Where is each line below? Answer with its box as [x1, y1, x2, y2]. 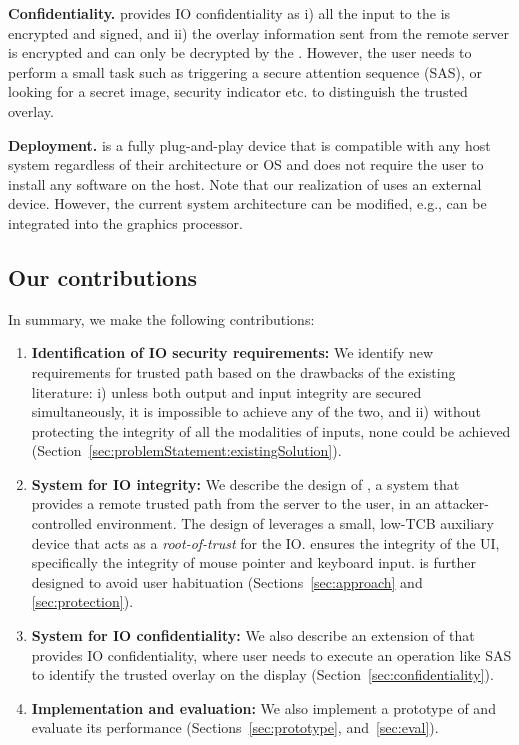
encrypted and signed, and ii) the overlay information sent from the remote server [8, 22, 510, 43]
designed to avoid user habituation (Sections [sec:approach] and [31, 571, 423, 592]
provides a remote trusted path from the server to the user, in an [31, 493, 431, 514]
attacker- [434, 493, 489, 514]
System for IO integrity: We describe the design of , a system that [31, 473, 460, 494]
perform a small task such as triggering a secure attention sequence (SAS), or [8, 61, 482, 82]
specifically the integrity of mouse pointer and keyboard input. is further [31, 552, 477, 573]
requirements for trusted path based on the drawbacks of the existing [31, 361, 456, 382]
